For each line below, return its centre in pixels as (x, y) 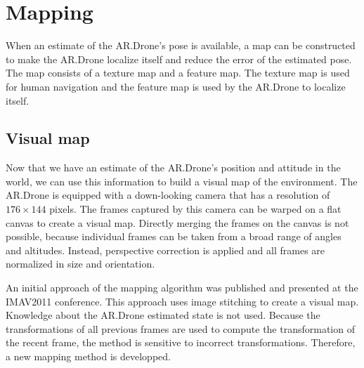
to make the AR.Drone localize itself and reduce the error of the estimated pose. (179, 59)
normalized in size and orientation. (80, 264)
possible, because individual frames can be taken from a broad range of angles (174, 236)
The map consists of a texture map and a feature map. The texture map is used (178, 73)
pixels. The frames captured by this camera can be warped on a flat (195, 209)
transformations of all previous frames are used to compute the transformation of (180, 328)
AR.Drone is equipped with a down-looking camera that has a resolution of (168, 195)
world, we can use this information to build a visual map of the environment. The (182, 181)
